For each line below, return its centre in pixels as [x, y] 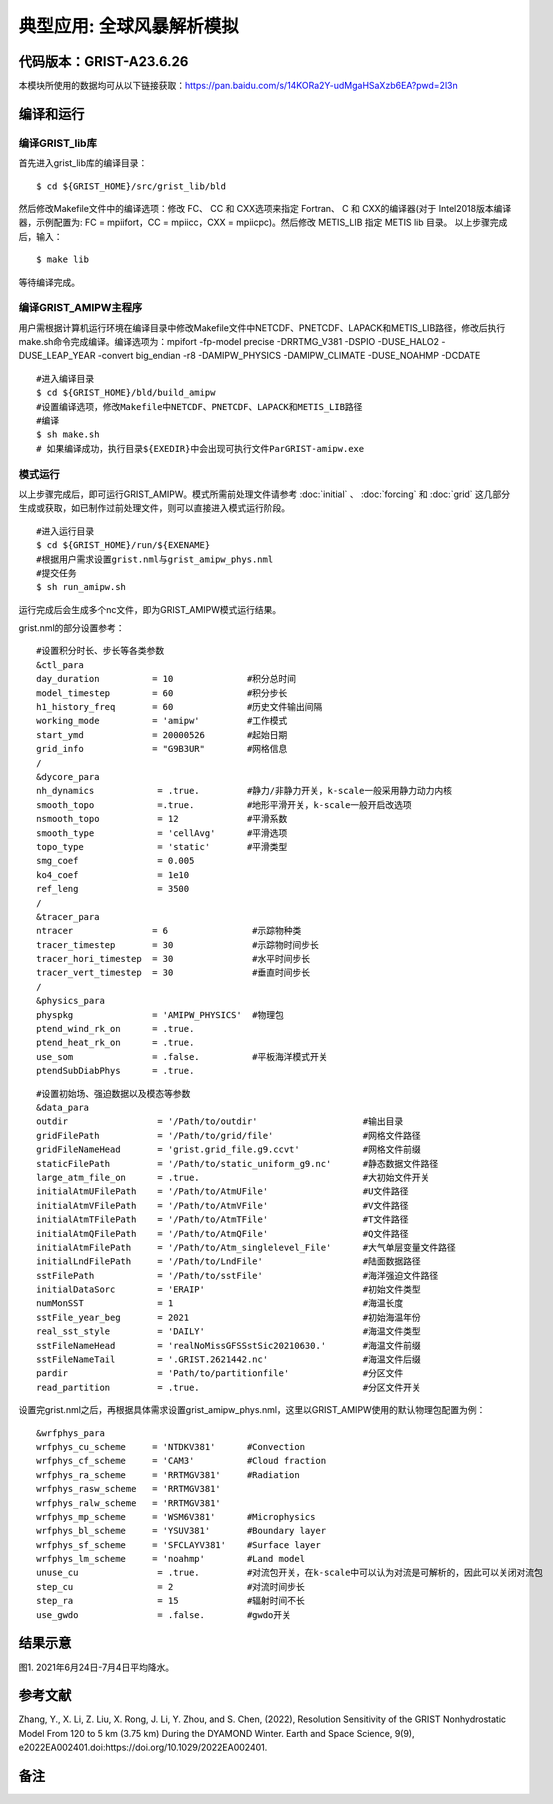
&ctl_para [60, 664]
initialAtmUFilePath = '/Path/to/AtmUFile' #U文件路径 [222, 1191]
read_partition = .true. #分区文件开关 [229, 1387]
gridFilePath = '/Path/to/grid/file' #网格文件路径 [229, 1135]
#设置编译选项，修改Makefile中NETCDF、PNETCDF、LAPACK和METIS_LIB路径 [199, 406]
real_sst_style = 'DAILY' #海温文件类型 [229, 1331]
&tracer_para [68, 916]
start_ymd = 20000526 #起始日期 [162, 734]
